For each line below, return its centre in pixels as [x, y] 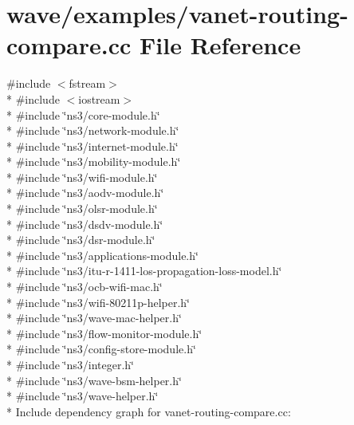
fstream [87, 83]
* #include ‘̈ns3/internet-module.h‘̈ [92, 146]
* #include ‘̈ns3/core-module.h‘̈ [83, 114]
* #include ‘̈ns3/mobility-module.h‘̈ [94, 161]
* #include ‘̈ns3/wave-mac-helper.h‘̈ [94, 318]
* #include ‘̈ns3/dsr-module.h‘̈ [81, 240]
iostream [99, 98]
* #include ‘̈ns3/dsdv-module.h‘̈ [85, 224]
